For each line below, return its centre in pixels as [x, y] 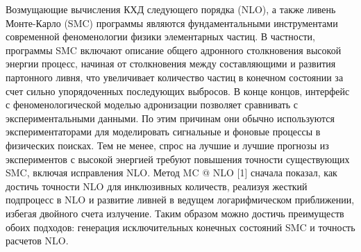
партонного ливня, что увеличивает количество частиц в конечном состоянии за [175, 77]
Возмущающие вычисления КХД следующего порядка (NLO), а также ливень [171, 9]
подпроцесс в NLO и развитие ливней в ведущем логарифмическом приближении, [180, 200]
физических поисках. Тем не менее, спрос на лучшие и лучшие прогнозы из [167, 145]
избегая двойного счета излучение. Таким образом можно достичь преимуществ [175, 213]
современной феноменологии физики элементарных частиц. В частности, [160, 36]
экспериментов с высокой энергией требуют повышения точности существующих [178, 159]
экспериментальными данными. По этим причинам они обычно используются [170, 118]
